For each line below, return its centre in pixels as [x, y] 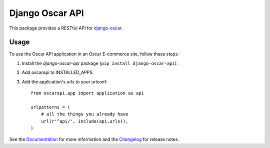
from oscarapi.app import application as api [87, 93]
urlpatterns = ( [50, 107]
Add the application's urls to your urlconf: [64, 81]
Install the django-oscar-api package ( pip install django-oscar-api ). [100, 63]
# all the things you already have [84, 114]
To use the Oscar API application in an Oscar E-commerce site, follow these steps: [94, 54]
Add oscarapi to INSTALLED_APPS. [58, 72]
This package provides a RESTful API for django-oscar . [66, 28]
